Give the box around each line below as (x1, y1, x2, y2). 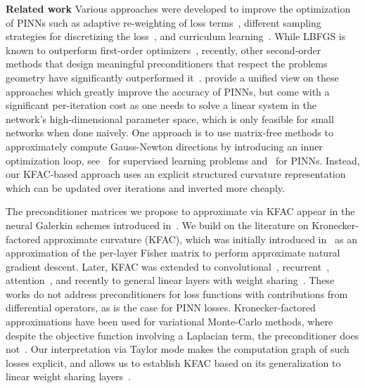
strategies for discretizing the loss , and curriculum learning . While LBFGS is (6, 29, 346, 44)
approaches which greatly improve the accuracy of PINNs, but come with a (6, 84, 330, 98)
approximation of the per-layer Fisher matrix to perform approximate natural (6, 245, 340, 260)
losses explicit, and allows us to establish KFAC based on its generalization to (6, 355, 341, 370)
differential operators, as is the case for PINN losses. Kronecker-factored (6, 300, 316, 315)
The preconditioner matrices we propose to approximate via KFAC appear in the (6, 204, 355, 219)
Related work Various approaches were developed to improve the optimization (6, 1, 351, 15)
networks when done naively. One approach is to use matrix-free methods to (6, 125, 333, 140)
